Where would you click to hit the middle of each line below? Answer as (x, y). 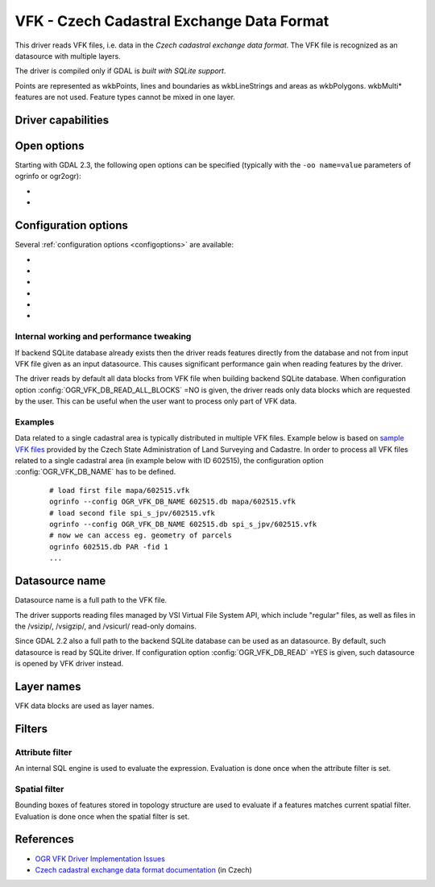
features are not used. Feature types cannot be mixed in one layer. (125, 97)
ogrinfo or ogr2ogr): (48, 176)
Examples (35, 421)
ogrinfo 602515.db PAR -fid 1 (109, 547)
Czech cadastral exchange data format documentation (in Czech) (144, 869)
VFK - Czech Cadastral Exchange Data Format (172, 21)
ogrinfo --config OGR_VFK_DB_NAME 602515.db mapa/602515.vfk (172, 502)
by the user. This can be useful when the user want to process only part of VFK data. (156, 401)
